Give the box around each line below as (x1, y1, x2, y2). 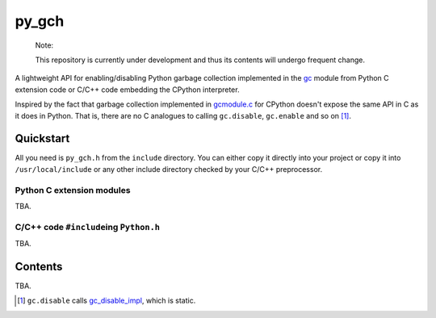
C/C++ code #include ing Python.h (15, 221, 161, 232)
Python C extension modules (15, 184, 131, 195)
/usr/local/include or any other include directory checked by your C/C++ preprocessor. (15, 164, 323, 174)
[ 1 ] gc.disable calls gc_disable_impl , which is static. (17, 295, 196, 306)
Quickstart (15, 132, 70, 145)
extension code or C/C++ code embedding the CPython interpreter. (15, 85, 240, 94)
